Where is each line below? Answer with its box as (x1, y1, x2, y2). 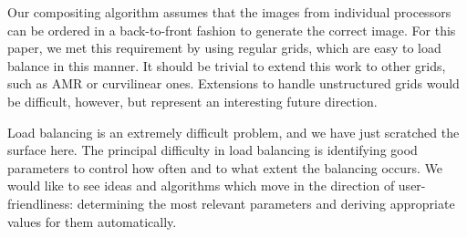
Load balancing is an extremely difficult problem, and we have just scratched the (7, 122, 460, 141)
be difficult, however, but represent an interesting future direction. (7, 91, 378, 110)
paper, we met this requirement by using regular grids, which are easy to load (7, 38, 441, 57)
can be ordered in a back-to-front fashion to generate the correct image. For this (7, 20, 456, 39)
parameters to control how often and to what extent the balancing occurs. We (7, 158, 443, 177)
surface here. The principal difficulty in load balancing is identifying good (7, 140, 418, 160)
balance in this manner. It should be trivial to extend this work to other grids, (7, 56, 446, 75)
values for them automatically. (7, 211, 177, 231)
